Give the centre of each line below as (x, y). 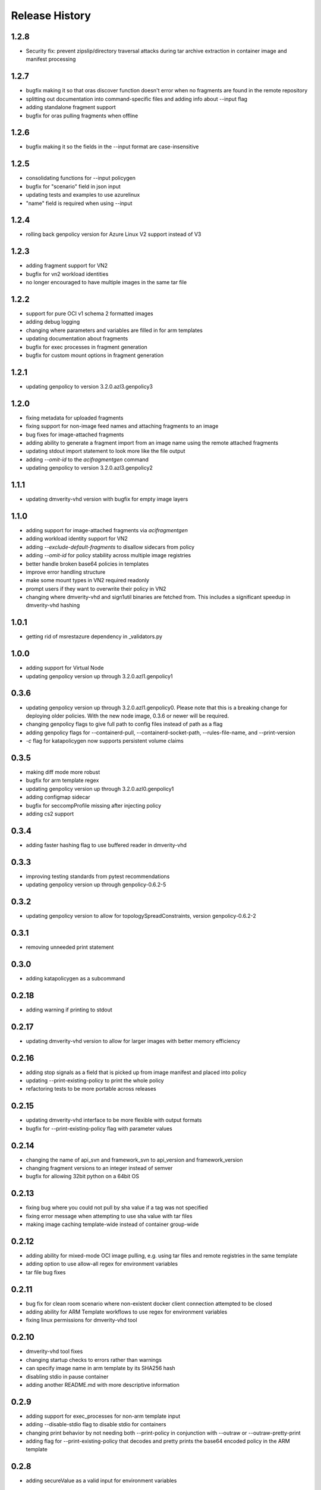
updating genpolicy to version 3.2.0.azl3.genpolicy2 (89, 468)
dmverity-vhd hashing (53, 606)
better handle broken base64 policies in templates (87, 564)
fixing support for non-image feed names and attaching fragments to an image (122, 426)
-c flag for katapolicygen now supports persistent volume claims (105, 741)
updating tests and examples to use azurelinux (83, 195)
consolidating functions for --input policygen (81, 178)
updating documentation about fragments (77, 339)
